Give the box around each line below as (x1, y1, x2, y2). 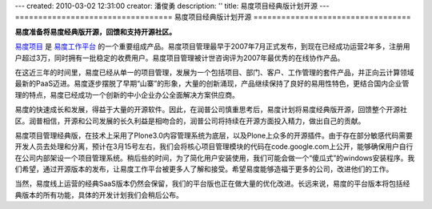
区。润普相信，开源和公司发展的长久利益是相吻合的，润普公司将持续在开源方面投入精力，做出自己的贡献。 (14, 116, 366, 126)
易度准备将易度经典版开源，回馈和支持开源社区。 (14, 26, 176, 36)
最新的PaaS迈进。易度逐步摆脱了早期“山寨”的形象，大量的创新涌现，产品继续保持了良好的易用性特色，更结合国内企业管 (14, 78, 410, 88)
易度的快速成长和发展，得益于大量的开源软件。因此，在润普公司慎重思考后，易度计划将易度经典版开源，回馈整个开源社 (14, 105, 407, 115)
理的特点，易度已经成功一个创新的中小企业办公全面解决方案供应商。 (14, 90, 239, 99)
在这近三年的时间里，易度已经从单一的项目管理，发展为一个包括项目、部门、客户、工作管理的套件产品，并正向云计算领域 (14, 67, 414, 77)
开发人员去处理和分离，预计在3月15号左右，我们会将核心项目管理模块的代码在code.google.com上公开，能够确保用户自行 (14, 142, 414, 151)
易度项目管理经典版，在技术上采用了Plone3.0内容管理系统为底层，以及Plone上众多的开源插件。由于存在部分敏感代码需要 (14, 131, 414, 140)
